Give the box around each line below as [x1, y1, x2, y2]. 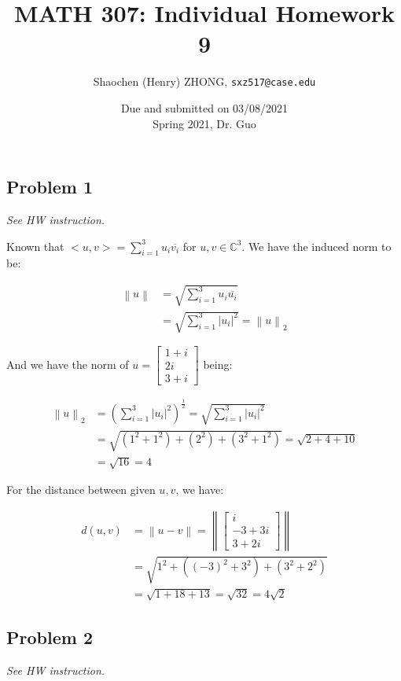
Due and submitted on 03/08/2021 [120, 99, 289, 116]
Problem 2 [6, 625, 93, 650]
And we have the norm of [6, 355, 129, 372]
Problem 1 [6, 175, 93, 199]
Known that [6, 237, 64, 254]
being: [203, 355, 233, 372]
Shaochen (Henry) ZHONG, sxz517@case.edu [93, 73, 316, 90]
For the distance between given [6, 481, 156, 498]
